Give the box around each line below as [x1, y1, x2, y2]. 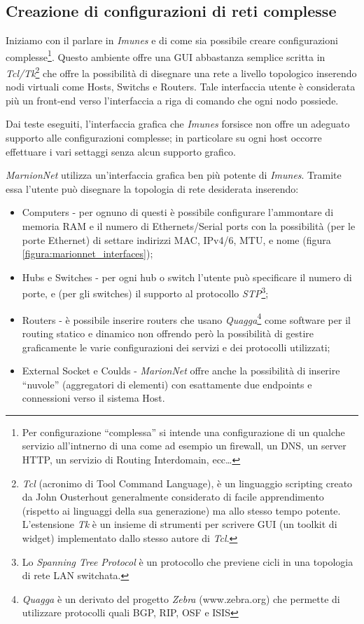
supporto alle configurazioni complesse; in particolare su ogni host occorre [6, 130, 322, 145]
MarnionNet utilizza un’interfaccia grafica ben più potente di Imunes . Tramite [6, 168, 342, 182]
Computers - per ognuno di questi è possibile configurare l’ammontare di [22, 205, 334, 219]
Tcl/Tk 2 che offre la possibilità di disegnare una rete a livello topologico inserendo [6, 64, 357, 80]
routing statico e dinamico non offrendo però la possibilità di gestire [22, 325, 314, 340]
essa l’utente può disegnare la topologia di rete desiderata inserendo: [6, 181, 299, 196]
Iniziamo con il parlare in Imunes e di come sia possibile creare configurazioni [6, 33, 338, 48]
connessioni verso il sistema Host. [22, 391, 165, 405]
